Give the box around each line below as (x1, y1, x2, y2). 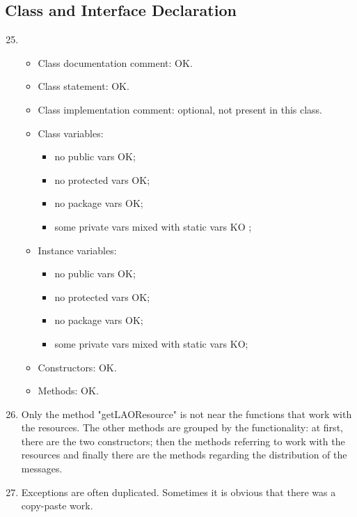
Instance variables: (38, 242, 117, 257)
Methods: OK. (38, 383, 99, 398)
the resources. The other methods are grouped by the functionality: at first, (21, 420, 343, 435)
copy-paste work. (21, 498, 93, 513)
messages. (21, 461, 63, 476)
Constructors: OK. (38, 360, 117, 374)
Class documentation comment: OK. (38, 55, 193, 70)
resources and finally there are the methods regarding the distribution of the (21, 447, 347, 462)
